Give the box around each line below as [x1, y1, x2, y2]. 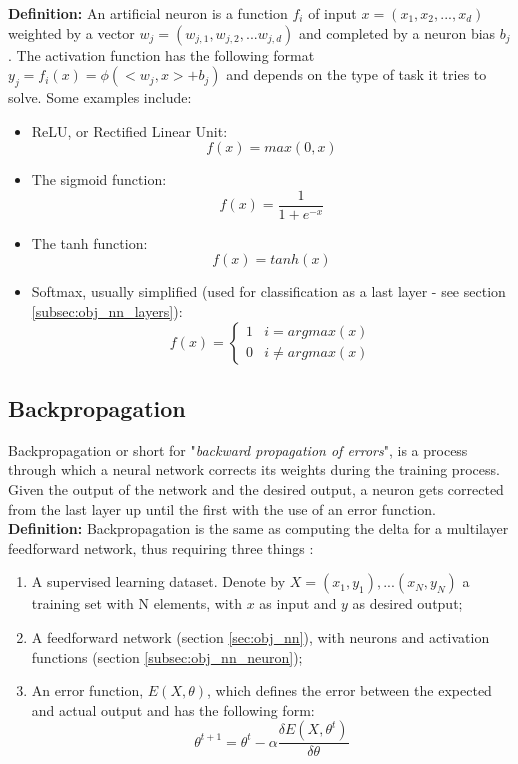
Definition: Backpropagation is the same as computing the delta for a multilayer [8, 518, 509, 539]
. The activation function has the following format [8, 44, 315, 65]
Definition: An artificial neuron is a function [8, 3, 288, 23]
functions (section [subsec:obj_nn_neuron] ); [31, 646, 303, 667]
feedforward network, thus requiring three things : [8, 537, 314, 558]
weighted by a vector [8, 22, 135, 43]
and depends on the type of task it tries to [226, 64, 487, 85]
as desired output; [352, 593, 463, 614]
